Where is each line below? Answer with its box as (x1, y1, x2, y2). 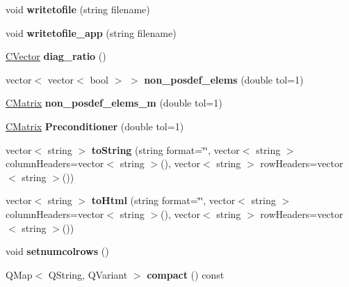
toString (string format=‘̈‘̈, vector (91, 142, 240, 157)
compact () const (147, 267, 225, 281)
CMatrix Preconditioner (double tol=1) (6, 118, 184, 133)
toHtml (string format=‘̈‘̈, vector (91, 193, 236, 208)
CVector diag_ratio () (6, 49, 106, 63)
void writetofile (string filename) (6, 2, 150, 16)
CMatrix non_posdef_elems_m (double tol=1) (6, 95, 222, 110)
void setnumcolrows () (6, 244, 109, 258)
